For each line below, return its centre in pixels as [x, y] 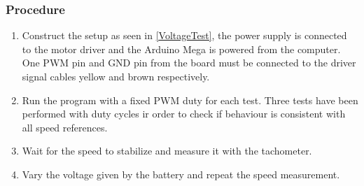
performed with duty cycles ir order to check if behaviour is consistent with [184, 114]
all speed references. [65, 127]
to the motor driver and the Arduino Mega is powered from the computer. [181, 49]
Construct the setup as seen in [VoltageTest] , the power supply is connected [184, 35]
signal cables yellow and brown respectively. [116, 76]
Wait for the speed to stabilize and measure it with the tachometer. [167, 151]
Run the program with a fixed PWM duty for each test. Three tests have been [190, 100]
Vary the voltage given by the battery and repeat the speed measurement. [181, 174]
